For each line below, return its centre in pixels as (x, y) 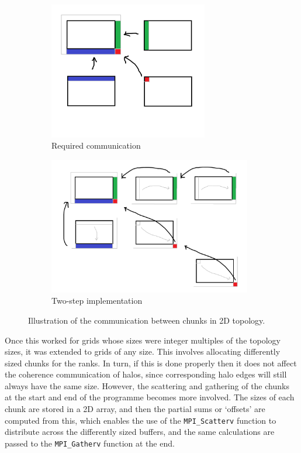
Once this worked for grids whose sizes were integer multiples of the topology (143, 340)
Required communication (96, 145)
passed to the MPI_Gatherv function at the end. (90, 443)
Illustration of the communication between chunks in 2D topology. (147, 320)
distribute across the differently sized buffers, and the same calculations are (140, 432)
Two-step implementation (97, 301)
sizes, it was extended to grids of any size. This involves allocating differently (143, 351)
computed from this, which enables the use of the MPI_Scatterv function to (141, 420)
